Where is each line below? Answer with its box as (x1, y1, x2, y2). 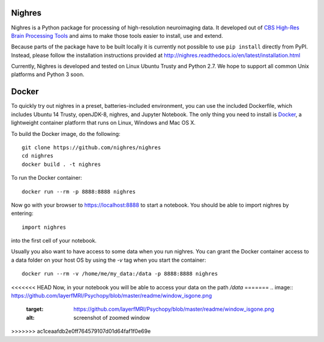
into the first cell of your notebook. (11, 237, 97, 244)
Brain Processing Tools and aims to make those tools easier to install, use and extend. (11, 32, 223, 39)
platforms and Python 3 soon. (11, 71, 85, 78)
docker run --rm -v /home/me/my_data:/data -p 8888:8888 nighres (22, 270, 218, 277)
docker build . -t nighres (22, 161, 101, 168)
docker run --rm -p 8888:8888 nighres (22, 188, 136, 195)
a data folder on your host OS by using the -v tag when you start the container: (11, 256, 206, 264)
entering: (11, 210, 34, 217)
